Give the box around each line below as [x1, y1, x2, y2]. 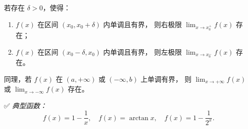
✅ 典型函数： [4, 100, 47, 110]
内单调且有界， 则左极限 [103, 46, 182, 57]
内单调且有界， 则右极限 [103, 19, 182, 29]
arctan [129, 114, 149, 122]
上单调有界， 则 [140, 73, 192, 84]
